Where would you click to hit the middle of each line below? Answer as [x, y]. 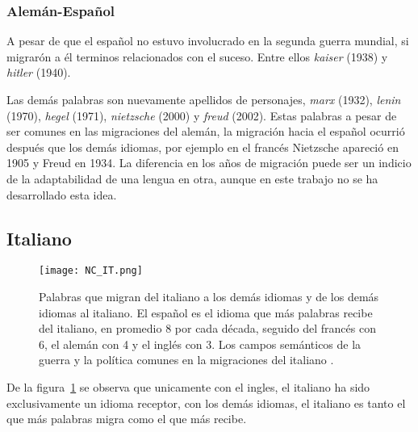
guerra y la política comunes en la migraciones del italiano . [186, 360]
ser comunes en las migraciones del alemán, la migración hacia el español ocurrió [206, 131]
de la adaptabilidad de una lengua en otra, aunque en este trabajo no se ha [192, 178]
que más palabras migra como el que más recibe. [127, 419]
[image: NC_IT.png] [91, 271]
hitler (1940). [39, 72]
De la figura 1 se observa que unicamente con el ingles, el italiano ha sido [188, 386]
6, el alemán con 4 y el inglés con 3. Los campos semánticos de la [200, 344]
